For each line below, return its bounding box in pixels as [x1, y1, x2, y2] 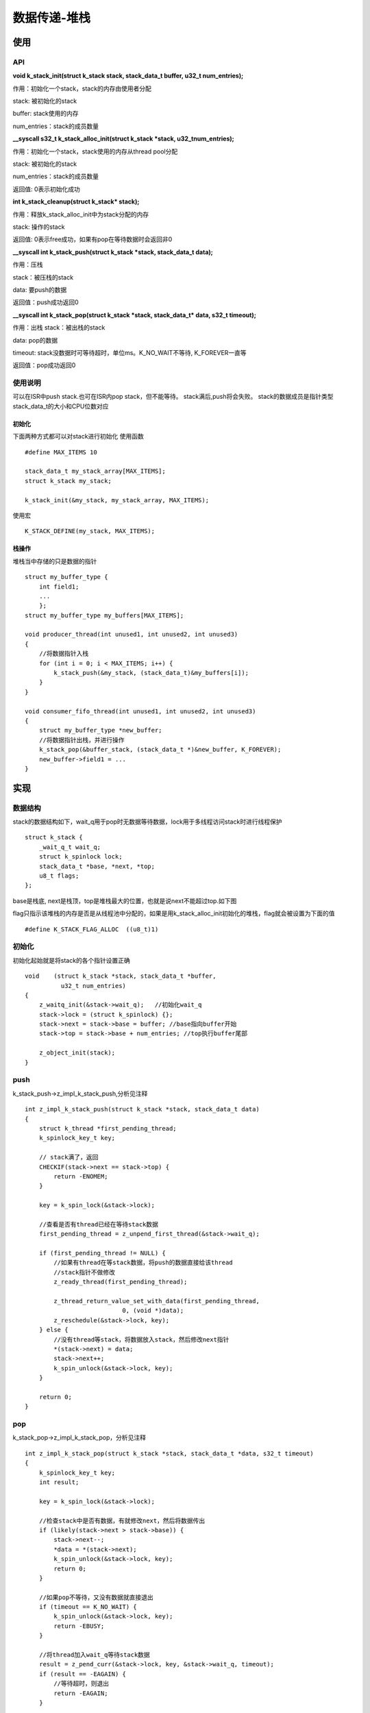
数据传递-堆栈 [12, 10, 91, 25]
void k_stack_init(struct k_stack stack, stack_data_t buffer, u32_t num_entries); [12, 72, 243, 80]
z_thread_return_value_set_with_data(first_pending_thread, [53, 1297, 260, 1305]
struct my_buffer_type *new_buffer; [38, 726, 162, 735]
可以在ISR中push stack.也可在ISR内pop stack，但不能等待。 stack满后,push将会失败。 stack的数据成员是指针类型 [12, 393, 334, 401]
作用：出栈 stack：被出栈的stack [12, 323, 106, 332]
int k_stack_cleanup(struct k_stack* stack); [12, 197, 140, 206]
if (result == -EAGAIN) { [38, 1670, 127, 1678]
